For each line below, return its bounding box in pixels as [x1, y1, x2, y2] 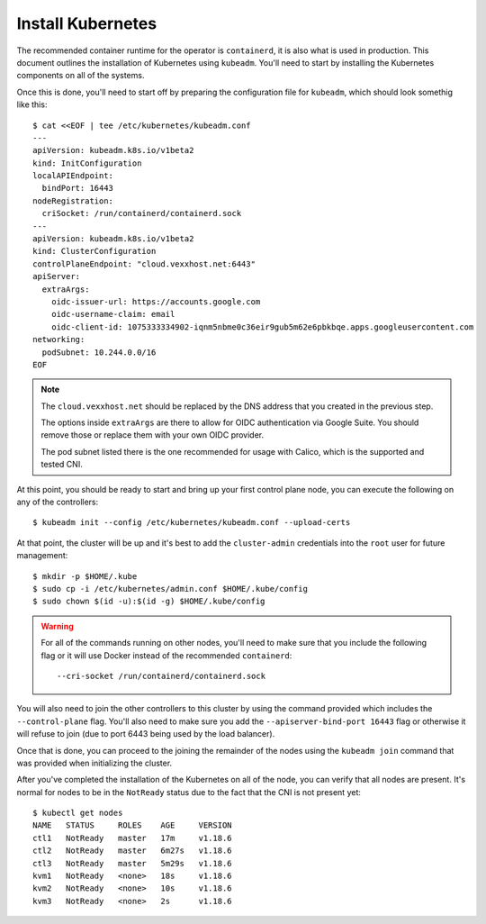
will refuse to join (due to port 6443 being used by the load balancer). [16, 729, 275, 739]
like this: [16, 99, 48, 110]
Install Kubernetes [16, 14, 157, 33]
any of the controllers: [16, 496, 99, 508]
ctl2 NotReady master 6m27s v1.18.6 [32, 846, 233, 856]
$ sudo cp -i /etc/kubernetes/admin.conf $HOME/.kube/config [32, 584, 308, 593]
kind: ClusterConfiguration [32, 246, 157, 257]
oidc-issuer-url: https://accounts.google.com [50, 296, 261, 306]
